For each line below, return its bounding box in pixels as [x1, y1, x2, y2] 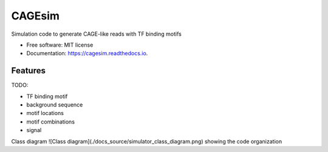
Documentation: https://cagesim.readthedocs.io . [26, 50, 148, 57]
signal [26, 127, 42, 134]
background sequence [26, 101, 83, 108]
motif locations [26, 110, 64, 117]
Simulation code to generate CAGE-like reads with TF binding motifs [11, 30, 182, 38]
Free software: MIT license [26, 41, 94, 48]
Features [11, 65, 46, 76]
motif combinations [26, 118, 75, 125]
